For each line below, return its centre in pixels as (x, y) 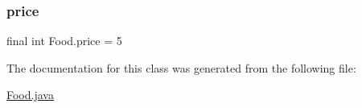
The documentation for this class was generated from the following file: (181, 67)
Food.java (30, 95)
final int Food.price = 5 (64, 41)
